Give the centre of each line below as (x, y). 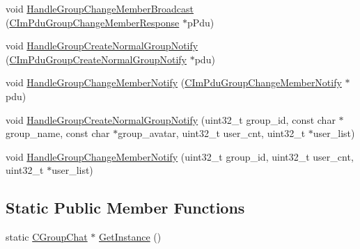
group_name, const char (58, 133)
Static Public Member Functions (125, 208)
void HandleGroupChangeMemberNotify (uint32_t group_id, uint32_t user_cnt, (180, 156)
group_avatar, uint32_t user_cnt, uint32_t (212, 133)
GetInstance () (130, 237)
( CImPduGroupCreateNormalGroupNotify (96, 59)
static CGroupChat (47, 237)
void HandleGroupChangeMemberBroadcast (100, 8)
